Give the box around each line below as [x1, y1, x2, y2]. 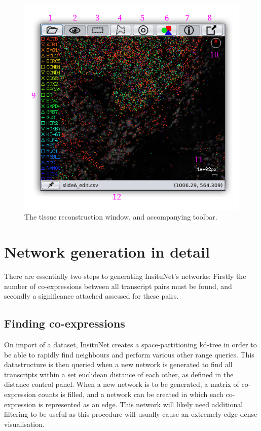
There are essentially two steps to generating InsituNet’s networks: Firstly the [4, 271, 246, 281]
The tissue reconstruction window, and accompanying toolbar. [24, 211, 217, 222]
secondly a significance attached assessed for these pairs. [4, 291, 179, 301]
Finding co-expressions [4, 315, 125, 331]
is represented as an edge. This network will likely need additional [38, 399, 243, 409]
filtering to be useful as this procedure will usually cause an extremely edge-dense [4, 409, 257, 419]
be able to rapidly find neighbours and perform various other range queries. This [4, 349, 254, 360]
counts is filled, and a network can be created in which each [38, 389, 223, 400]
